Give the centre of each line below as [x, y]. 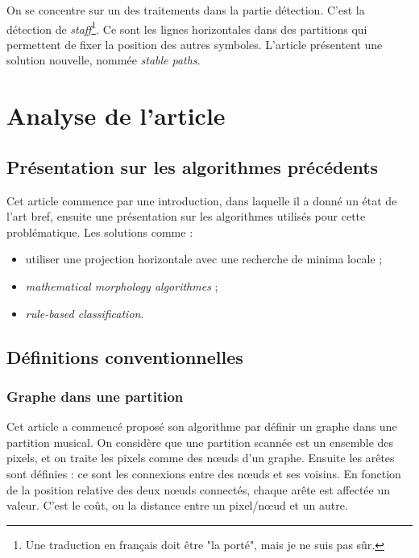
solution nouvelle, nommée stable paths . [104, 60]
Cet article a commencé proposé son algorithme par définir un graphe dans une [202, 426]
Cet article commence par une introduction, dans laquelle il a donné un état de [202, 200]
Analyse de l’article [116, 116]
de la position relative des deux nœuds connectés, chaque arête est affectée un [199, 489]
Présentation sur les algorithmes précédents [193, 166]
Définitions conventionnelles [125, 356]
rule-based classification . [85, 313]
